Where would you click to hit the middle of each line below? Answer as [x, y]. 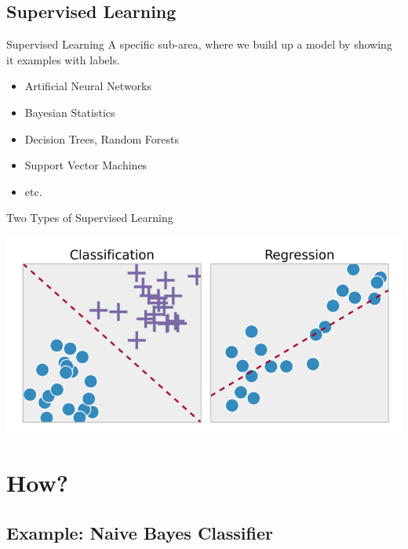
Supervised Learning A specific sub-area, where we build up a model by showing [199, 44]
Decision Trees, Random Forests [102, 138]
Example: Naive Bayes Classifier [140, 532]
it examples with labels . [63, 59]
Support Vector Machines [86, 165]
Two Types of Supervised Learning [90, 218]
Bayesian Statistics [70, 112]
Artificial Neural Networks [88, 86]
